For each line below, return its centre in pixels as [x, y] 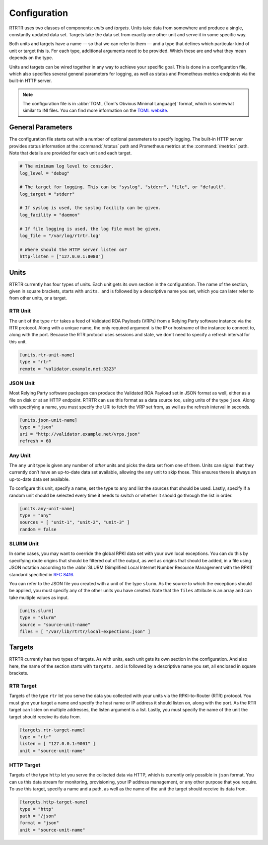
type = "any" [35, 515]
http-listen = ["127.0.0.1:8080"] [62, 257]
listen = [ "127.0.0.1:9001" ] [58, 744]
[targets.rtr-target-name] [52, 730]
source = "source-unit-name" [55, 624]
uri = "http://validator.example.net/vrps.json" [80, 434]
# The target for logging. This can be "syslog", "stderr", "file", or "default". [123, 187]
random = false [38, 529]
